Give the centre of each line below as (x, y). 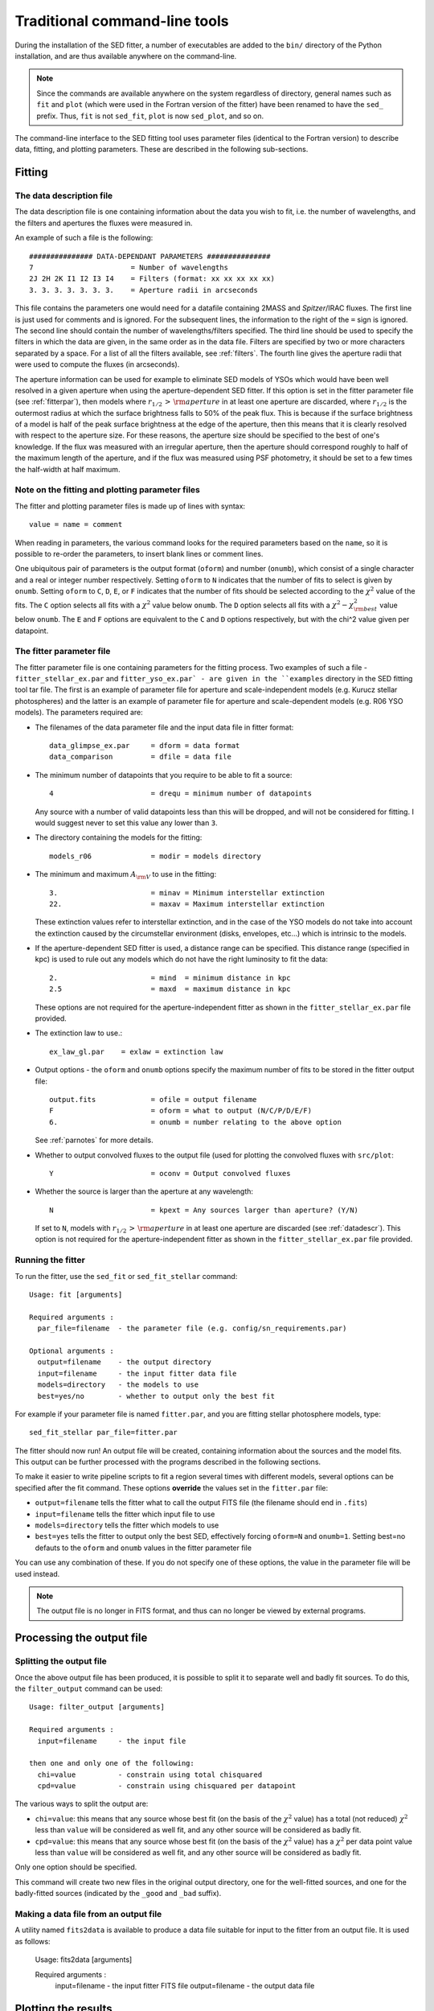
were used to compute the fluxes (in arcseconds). (97, 364)
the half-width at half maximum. (68, 469)
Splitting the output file (61, 1661)
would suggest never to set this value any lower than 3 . (126, 822)
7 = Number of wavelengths (129, 267)
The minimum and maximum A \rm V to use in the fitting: (126, 875)
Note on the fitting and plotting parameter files (107, 490)
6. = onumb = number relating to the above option (195, 1122)
